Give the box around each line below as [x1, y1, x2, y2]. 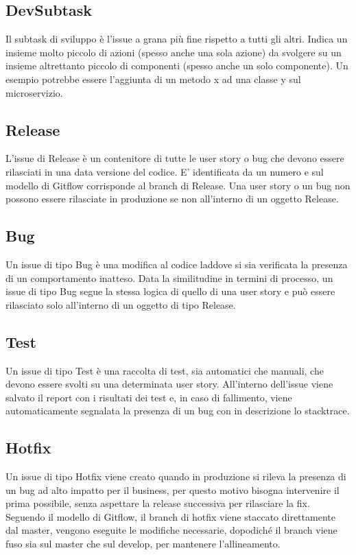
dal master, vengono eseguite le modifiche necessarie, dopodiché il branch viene [5, 523, 337, 537]
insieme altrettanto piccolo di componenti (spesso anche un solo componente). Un [5, 58, 348, 73]
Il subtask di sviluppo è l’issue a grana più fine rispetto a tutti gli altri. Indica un [5, 32, 348, 46]
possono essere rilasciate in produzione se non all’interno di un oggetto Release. [5, 191, 339, 206]
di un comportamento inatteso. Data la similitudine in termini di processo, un [5, 270, 333, 285]
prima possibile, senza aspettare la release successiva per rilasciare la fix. [5, 496, 310, 510]
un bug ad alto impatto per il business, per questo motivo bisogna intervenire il [5, 482, 340, 497]
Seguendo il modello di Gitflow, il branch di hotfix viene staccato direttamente [5, 509, 335, 523]
